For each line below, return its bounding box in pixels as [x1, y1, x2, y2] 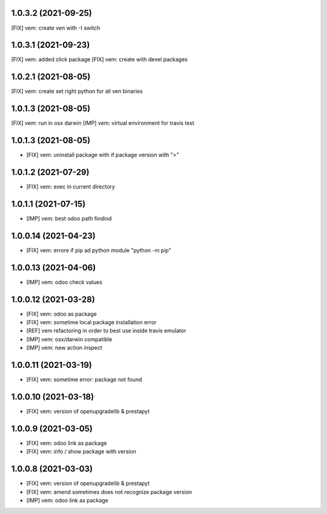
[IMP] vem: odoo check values [26, 278, 103, 285]
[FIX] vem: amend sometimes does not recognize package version [26, 488, 193, 495]
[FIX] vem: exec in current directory [26, 183, 115, 190]
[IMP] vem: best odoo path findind [26, 215, 112, 222]
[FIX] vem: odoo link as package [26, 439, 107, 447]
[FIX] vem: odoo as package [26, 310, 97, 318]
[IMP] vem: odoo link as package [26, 497, 108, 504]
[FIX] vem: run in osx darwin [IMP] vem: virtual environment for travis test [11, 119, 195, 127]
